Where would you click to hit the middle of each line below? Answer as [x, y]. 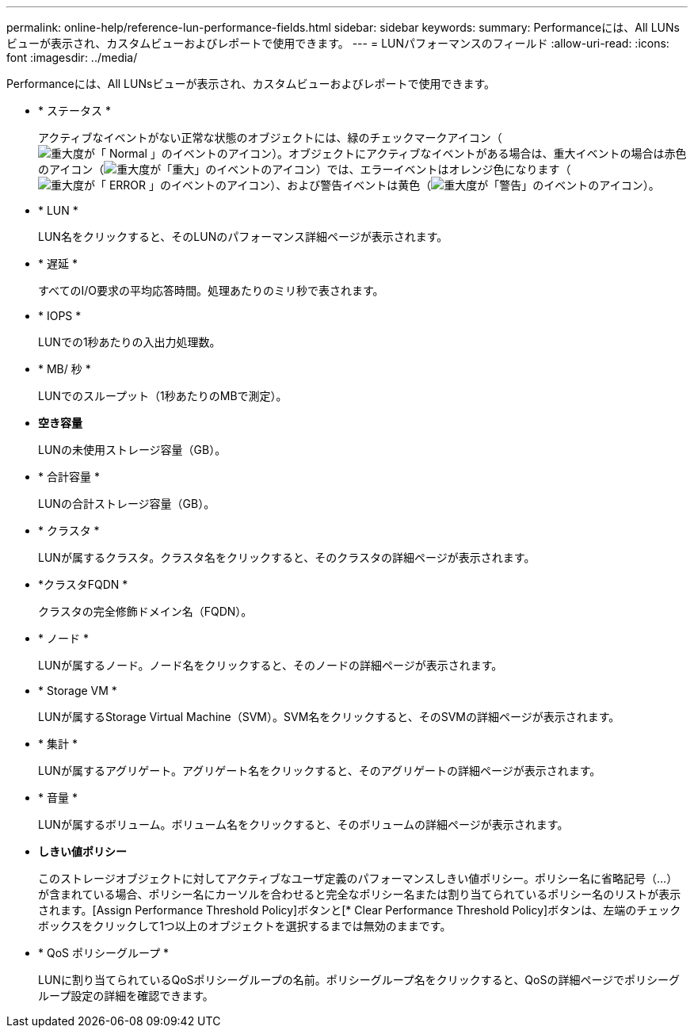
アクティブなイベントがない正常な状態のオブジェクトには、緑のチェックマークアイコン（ [270, 137]
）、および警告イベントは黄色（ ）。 [465, 185]
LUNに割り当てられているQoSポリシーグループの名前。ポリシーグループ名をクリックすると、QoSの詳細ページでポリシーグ [359, 980]
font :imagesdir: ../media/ [72, 57]
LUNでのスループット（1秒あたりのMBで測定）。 [163, 396]
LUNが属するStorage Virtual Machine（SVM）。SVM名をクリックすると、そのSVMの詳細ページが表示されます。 [329, 717]
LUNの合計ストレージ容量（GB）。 [127, 504]
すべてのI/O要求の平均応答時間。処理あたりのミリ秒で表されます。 [211, 290]
